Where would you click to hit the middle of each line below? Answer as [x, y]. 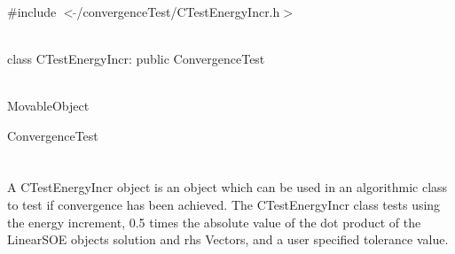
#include [32, 11]
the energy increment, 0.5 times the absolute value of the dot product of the [214, 222]
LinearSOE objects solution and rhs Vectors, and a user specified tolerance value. [228, 239]
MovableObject [48, 105]
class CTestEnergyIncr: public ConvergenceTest [136, 58]
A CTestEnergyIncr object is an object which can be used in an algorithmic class [227, 187]
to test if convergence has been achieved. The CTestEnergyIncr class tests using [224, 204]
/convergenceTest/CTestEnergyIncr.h [178, 11]
